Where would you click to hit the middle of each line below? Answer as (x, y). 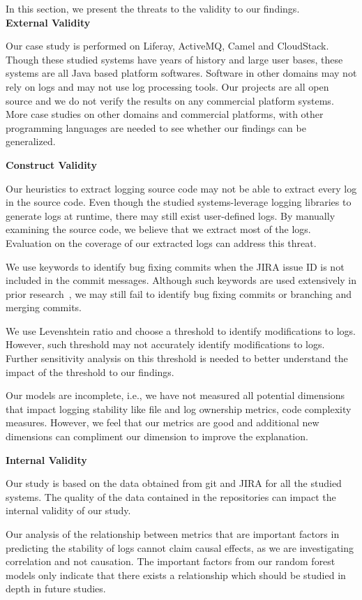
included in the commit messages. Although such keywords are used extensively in (181, 280)
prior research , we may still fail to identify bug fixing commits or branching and (179, 293)
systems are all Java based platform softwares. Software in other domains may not (181, 73)
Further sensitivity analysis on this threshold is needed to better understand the (177, 358)
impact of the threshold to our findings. (90, 372)
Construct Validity (51, 164)
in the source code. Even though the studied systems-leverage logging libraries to (179, 202)
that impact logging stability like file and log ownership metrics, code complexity (179, 408)
